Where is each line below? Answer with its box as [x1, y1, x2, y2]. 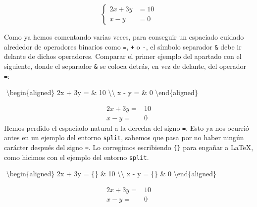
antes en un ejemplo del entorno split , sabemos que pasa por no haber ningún [4, 132, 244, 143]
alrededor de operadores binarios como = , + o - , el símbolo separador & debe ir [4, 41, 242, 52]
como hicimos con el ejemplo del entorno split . [4, 152, 149, 162]
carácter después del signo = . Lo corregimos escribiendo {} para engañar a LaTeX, [4, 142, 254, 153]
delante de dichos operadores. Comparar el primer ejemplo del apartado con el [4, 51, 242, 61]
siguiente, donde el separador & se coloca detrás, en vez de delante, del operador [4, 60, 247, 71]
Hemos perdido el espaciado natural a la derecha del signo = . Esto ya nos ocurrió [4, 122, 249, 133]
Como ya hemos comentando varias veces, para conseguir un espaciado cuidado [4, 32, 244, 42]
